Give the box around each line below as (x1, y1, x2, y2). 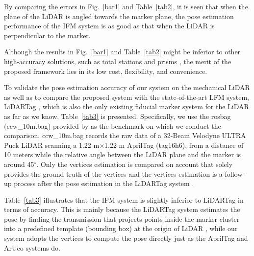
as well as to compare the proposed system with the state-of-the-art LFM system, (4, 92, 249, 102)
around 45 (4, 159, 34, 169)
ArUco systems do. (4, 242, 60, 253)
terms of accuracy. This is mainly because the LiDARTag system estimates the (4, 204, 240, 214)
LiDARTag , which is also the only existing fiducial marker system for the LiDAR (4, 101, 249, 112)
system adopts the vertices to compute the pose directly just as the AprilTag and (4, 233, 248, 243)
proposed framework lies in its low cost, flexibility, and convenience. (4, 66, 207, 76)
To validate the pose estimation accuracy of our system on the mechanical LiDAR (4, 82, 250, 93)
